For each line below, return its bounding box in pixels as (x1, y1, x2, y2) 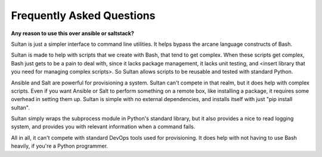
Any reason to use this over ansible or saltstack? (11, 30, 134, 37)
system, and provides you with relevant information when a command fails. (11, 123, 196, 130)
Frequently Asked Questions (11, 9, 156, 22)
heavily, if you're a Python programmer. (11, 143, 109, 150)
